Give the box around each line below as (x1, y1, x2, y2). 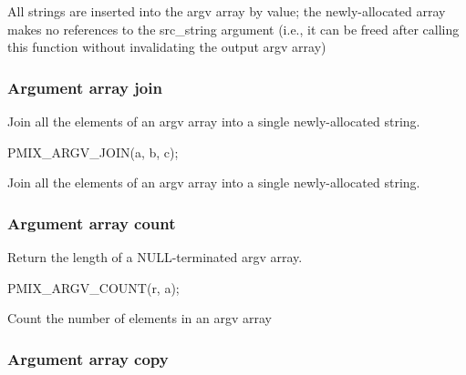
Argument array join (7, 76, 162, 98)
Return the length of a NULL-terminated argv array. (7, 248, 303, 266)
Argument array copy (7, 347, 169, 370)
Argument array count (7, 211, 176, 234)
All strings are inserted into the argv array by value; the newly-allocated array (7, 2, 446, 20)
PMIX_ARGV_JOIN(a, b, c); (7, 142, 179, 161)
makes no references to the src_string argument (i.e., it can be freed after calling (7, 19, 460, 38)
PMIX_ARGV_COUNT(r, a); (7, 278, 180, 297)
